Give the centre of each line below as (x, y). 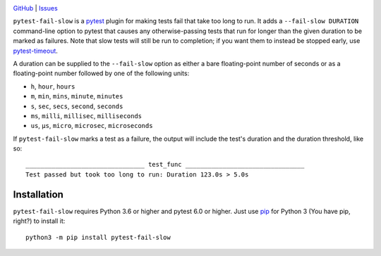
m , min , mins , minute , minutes (77, 96)
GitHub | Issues (35, 8)
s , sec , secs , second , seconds (77, 106)
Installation (38, 194)
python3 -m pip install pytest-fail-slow (98, 237)
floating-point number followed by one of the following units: (101, 73)
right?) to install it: (39, 221)
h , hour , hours (53, 86)
